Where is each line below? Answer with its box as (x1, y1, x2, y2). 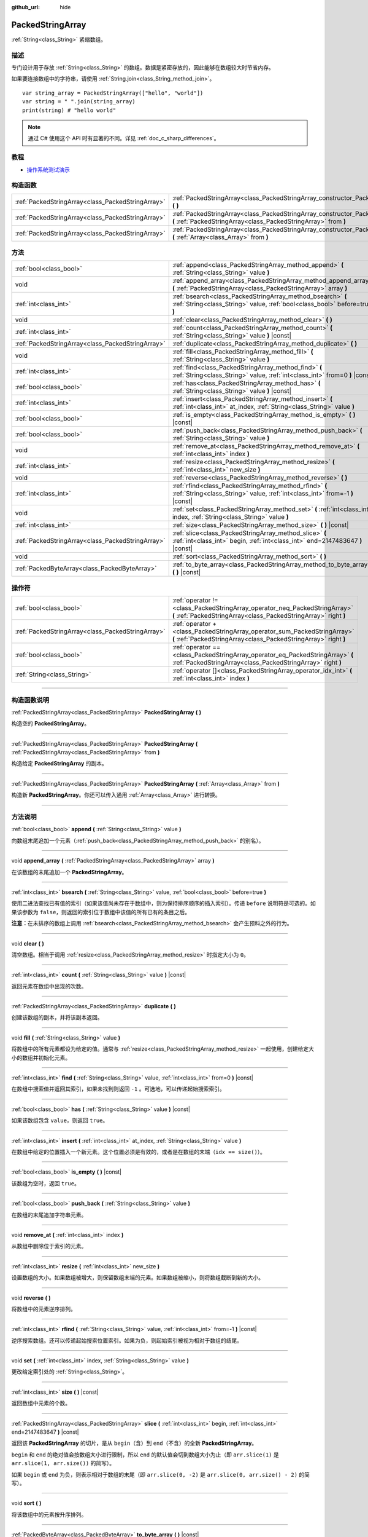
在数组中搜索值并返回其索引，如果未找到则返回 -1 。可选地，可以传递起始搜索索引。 (11, 1085, 225, 1092)
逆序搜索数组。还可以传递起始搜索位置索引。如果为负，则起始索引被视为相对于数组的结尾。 (11, 1337, 242, 1344)
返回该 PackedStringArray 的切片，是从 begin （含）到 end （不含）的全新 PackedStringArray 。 (11, 1439, 258, 1447)
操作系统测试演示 (26, 166, 70, 173)
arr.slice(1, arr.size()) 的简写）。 (11, 1460, 115, 1467)
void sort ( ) (11, 1499, 42, 1507)
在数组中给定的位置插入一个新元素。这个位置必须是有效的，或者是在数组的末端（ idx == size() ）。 (11, 1148, 266, 1155)
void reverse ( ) (11, 1294, 52, 1302)
